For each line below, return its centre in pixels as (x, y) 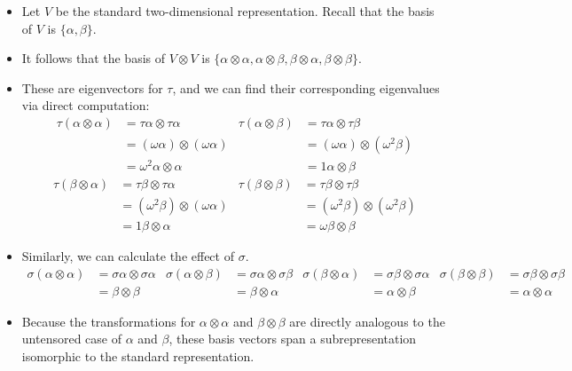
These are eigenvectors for (92, 87)
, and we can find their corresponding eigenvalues (306, 87)
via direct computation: (86, 105)
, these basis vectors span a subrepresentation (293, 339)
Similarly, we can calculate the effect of (128, 256)
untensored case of (71, 339)
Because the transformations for (109, 321)
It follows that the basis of (94, 58)
